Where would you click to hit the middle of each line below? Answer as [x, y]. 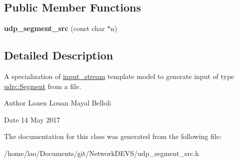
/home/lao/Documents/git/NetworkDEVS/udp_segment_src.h [101, 153]
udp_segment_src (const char [54, 28]
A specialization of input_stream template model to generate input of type [119, 76]
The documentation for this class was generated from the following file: [113, 136]
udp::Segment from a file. [43, 86]
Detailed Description [59, 55]
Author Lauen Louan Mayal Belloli [58, 103]
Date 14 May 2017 [32, 119]
